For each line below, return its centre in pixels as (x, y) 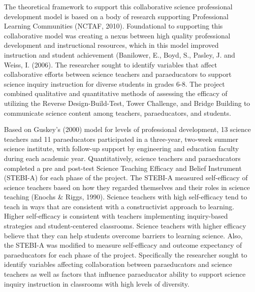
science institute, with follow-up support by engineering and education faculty (122, 148)
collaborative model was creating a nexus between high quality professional (117, 35)
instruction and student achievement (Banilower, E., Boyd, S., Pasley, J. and (120, 54)
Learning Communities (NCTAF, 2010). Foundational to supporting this (113, 26)
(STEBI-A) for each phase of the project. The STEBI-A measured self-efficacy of (126, 178)
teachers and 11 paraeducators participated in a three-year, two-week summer (121, 139)
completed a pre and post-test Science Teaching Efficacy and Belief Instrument (123, 168)
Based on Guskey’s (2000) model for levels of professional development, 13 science (127, 129)
